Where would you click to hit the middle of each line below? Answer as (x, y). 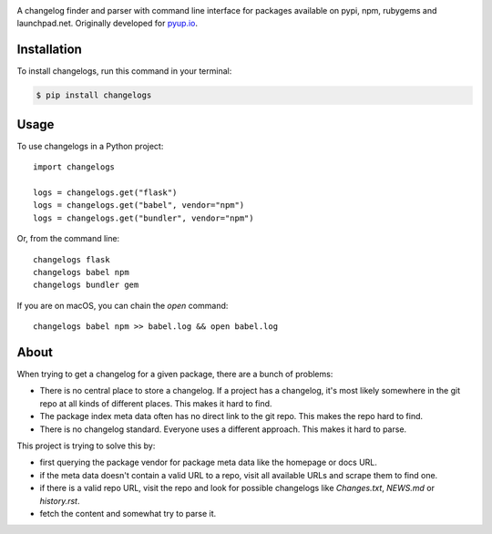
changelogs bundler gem (86, 285)
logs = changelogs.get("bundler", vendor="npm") (143, 218)
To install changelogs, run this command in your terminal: (124, 71)
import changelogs (74, 167)
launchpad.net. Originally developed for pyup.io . (108, 24)
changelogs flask (72, 259)
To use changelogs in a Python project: (90, 146)
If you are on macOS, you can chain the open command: (123, 305)
